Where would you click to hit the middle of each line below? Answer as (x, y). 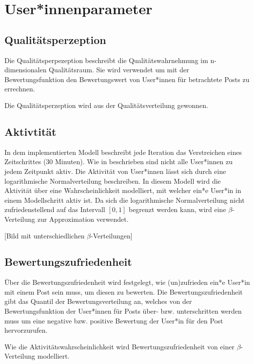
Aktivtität (30, 131)
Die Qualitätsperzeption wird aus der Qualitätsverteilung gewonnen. (106, 105)
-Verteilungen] (112, 235)
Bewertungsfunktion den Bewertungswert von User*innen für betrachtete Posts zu (127, 79)
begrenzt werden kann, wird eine (177, 209)
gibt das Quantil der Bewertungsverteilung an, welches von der (98, 301)
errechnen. (20, 89)
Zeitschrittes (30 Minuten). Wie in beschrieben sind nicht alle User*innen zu (118, 161)
